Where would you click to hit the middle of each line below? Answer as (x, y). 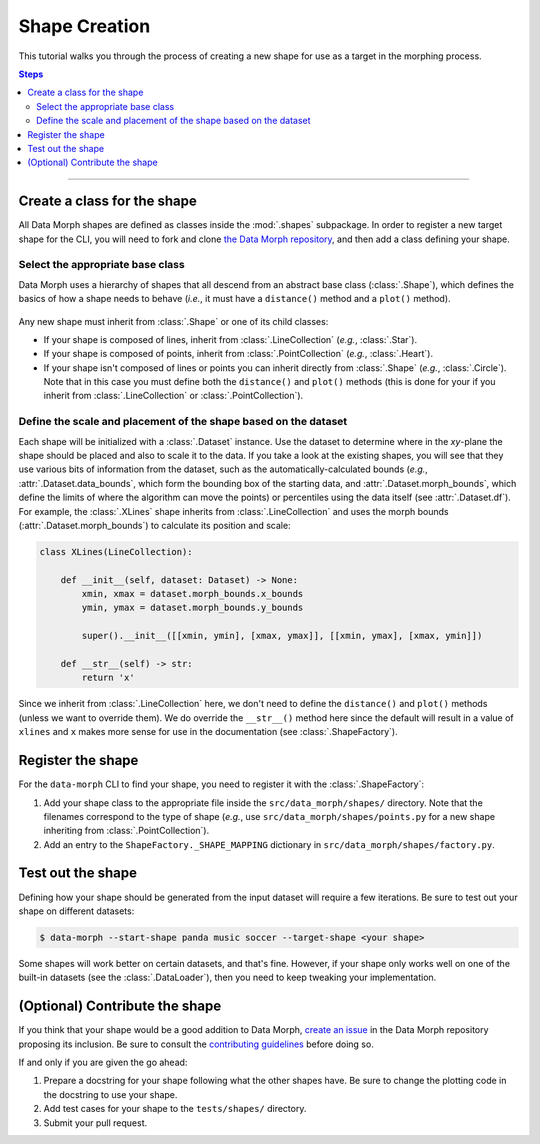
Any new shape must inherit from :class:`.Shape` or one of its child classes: (173, 321)
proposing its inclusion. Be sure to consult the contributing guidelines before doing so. (196, 1044)
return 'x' (108, 678)
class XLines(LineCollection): (116, 551)
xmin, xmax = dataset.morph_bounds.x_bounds (192, 594)
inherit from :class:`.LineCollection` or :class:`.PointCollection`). (173, 396)
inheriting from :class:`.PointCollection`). (126, 831)
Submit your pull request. (95, 1122)
